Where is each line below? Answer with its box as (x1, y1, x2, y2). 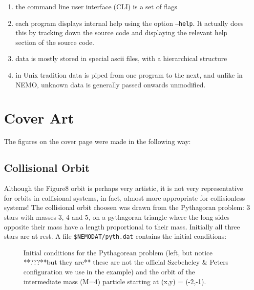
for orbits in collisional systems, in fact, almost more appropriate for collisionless (4, 192, 245, 203)
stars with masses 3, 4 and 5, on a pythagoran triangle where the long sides (4, 211, 230, 222)
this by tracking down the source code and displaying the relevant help (15, 27, 228, 38)
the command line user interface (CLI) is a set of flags (15, 1, 177, 11)
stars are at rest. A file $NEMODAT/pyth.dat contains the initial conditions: (4, 231, 227, 241)
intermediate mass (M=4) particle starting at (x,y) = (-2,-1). (23, 276, 206, 286)
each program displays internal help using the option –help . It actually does (15, 18, 244, 28)
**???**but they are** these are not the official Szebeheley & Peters (23, 257, 229, 267)
